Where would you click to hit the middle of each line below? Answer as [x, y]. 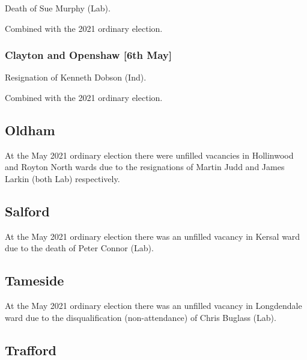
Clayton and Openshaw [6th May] [88, 55]
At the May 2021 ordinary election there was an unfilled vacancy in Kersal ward [153, 236]
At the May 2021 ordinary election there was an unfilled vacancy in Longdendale [153, 306]
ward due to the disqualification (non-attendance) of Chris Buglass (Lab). [141, 317]
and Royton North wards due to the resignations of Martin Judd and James [145, 167]
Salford [27, 211]
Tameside [35, 280]
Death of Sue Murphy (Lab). [58, 8]
